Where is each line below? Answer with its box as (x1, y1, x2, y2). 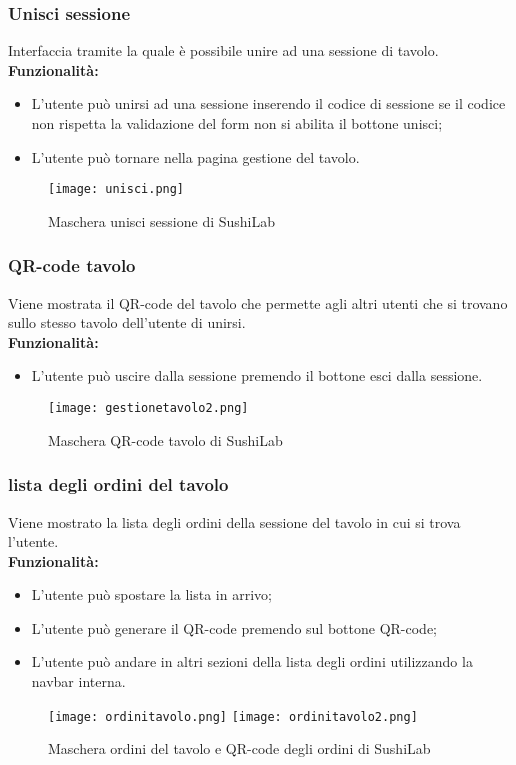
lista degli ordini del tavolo (8, 472, 229, 497)
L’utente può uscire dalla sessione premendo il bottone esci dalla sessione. (31, 365, 483, 386)
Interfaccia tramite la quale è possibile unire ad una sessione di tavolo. (8, 40, 439, 61)
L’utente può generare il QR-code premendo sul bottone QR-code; (31, 617, 438, 638)
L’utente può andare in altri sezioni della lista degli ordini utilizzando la (31, 651, 473, 672)
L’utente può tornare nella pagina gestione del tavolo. (31, 146, 360, 167)
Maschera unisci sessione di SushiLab (48, 210, 276, 231)
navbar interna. (31, 671, 126, 692)
